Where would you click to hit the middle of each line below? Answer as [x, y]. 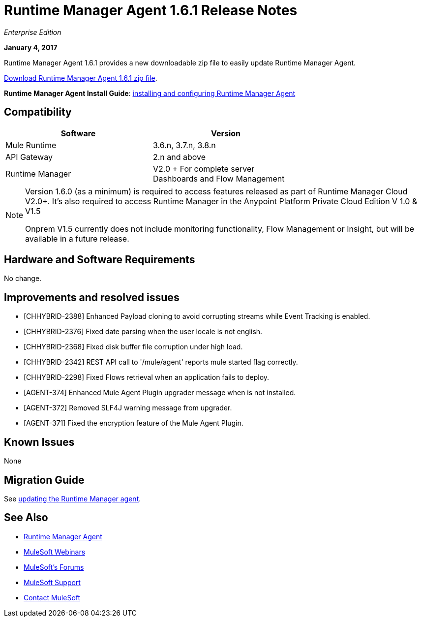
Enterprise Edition [33, 32]
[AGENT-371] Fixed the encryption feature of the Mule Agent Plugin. [134, 423]
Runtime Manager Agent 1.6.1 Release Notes [151, 10]
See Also [26, 518]
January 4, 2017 [31, 47]
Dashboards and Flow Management [219, 178]
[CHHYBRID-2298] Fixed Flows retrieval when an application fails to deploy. [147, 377]
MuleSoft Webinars [55, 552]
